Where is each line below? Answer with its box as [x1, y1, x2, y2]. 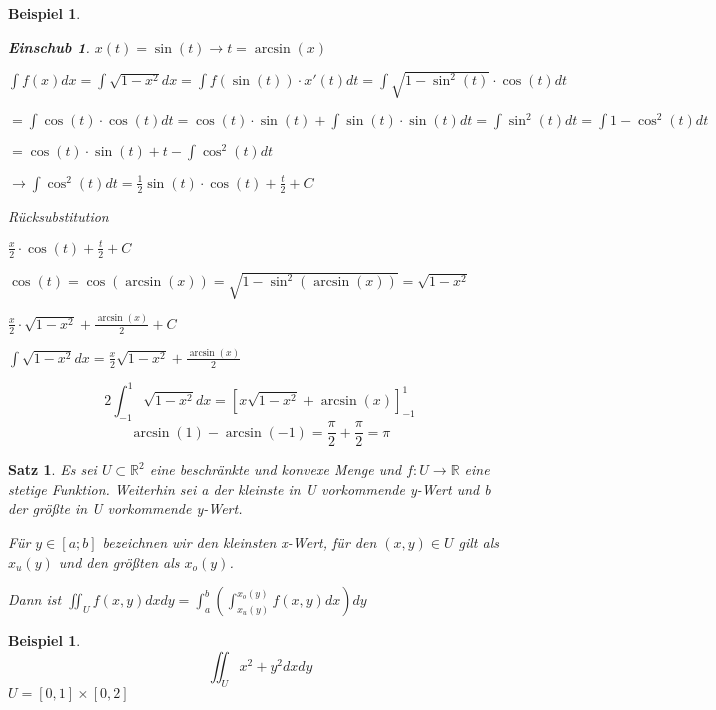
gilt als [458, 532, 499, 553]
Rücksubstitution [8, 205, 109, 226]
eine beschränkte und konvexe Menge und [149, 459, 402, 480]
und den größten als [58, 551, 180, 572]
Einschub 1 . [8, 36, 90, 57]
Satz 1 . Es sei [8, 459, 97, 480]
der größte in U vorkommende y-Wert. [8, 498, 243, 519]
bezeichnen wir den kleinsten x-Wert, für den [102, 532, 377, 553]
